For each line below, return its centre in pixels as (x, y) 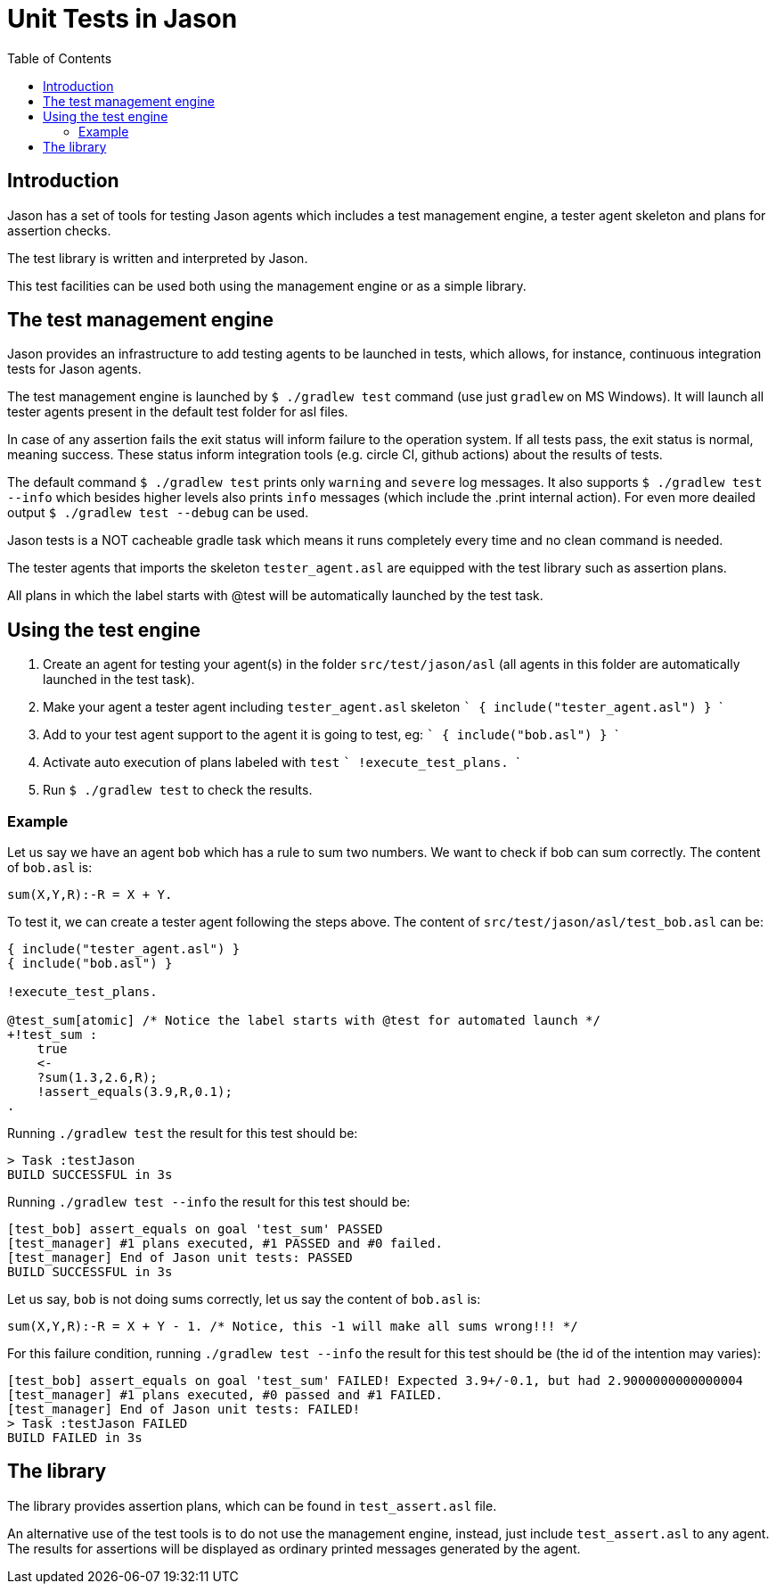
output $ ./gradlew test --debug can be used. (158, 513)
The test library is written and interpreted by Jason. (158, 258)
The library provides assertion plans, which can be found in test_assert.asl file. (252, 1505)
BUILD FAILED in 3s (75, 1438)
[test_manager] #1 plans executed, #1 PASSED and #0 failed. (225, 1244)
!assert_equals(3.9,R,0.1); (135, 1092)
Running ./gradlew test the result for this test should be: (183, 1133)
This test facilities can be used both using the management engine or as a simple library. (267, 285)
